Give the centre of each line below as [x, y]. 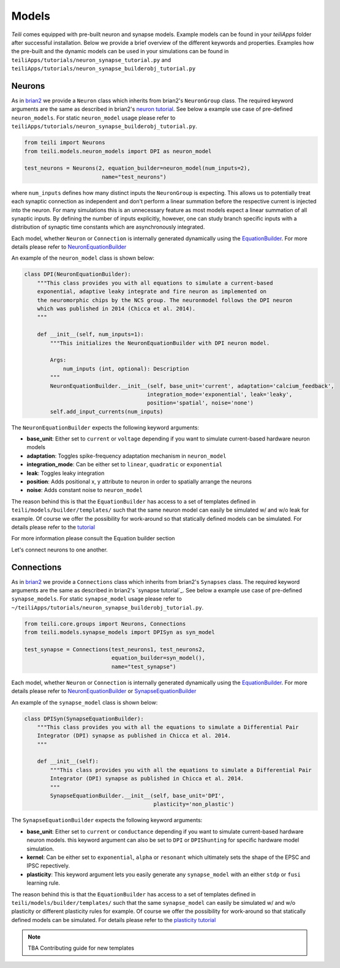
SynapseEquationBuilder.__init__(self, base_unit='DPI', [137, 796]
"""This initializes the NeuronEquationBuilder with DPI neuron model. [160, 343]
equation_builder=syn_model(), [158, 658]
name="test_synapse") [144, 667]
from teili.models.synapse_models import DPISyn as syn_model [119, 632]
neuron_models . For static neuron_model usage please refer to [93, 118]
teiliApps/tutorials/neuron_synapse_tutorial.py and [91, 60]
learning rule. [43, 883]
